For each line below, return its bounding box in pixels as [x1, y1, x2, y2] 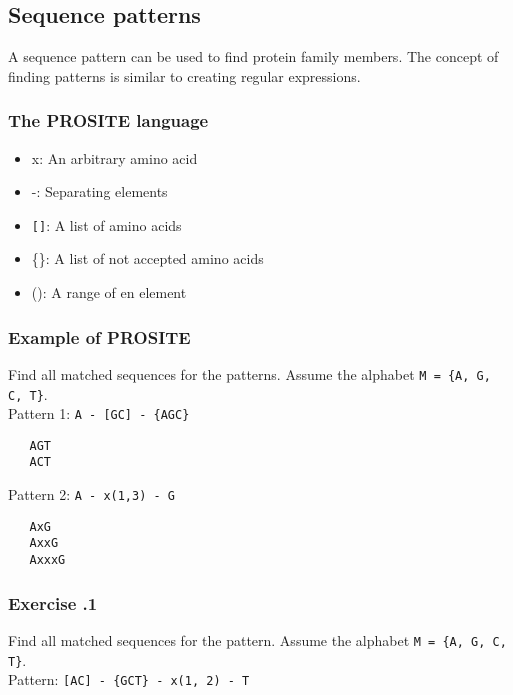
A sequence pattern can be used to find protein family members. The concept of [8, 46, 499, 67]
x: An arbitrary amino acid [31, 147, 198, 168]
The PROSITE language [8, 108, 209, 133]
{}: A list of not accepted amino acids [31, 248, 264, 269]
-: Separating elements [31, 181, 168, 202]
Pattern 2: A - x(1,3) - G [8, 484, 175, 505]
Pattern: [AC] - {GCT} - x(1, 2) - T [8, 669, 250, 690]
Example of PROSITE [8, 324, 191, 349]
